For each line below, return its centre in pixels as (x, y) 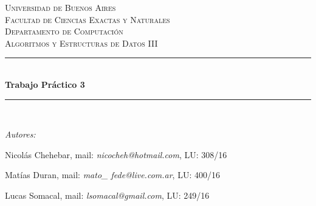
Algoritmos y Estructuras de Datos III (81, 43)
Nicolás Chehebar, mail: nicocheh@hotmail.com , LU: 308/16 (116, 154)
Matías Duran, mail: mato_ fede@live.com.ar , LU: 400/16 (112, 175)
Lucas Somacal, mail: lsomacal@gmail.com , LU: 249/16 (107, 195)
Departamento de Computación (64, 31)
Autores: (20, 134)
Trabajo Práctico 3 (45, 84)
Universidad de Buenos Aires (60, 7)
